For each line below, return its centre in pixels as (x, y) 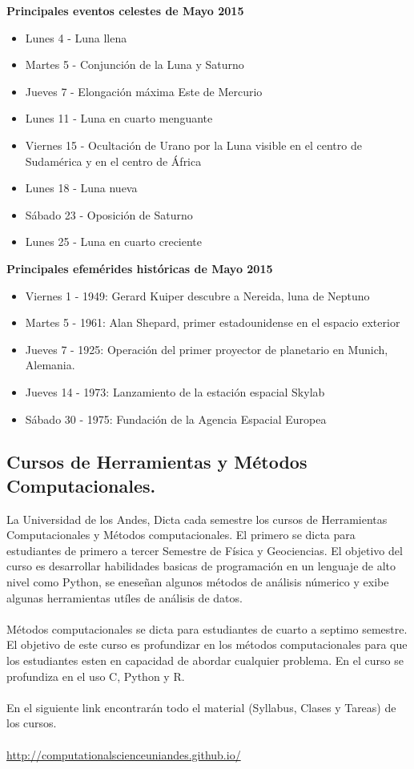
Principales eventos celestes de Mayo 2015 (125, 10)
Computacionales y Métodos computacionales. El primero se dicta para (181, 535)
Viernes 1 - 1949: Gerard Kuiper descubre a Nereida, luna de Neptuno (197, 295)
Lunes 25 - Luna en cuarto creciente (114, 242)
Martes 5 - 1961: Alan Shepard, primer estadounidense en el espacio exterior (213, 322)
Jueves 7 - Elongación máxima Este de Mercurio (144, 91)
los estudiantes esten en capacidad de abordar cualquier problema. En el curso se (205, 660)
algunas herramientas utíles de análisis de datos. (125, 597)
